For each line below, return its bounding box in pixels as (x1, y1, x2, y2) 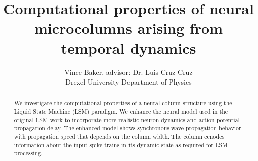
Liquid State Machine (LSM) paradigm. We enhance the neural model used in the (14, 107, 228, 116)
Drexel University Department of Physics (65, 76, 192, 87)
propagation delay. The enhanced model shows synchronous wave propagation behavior (14, 124, 241, 132)
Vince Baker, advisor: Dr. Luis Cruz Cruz (64, 66, 193, 77)
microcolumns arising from (34, 18, 223, 38)
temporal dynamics (61, 37, 196, 58)
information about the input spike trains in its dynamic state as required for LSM (14, 140, 228, 149)
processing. (14, 149, 43, 157)
